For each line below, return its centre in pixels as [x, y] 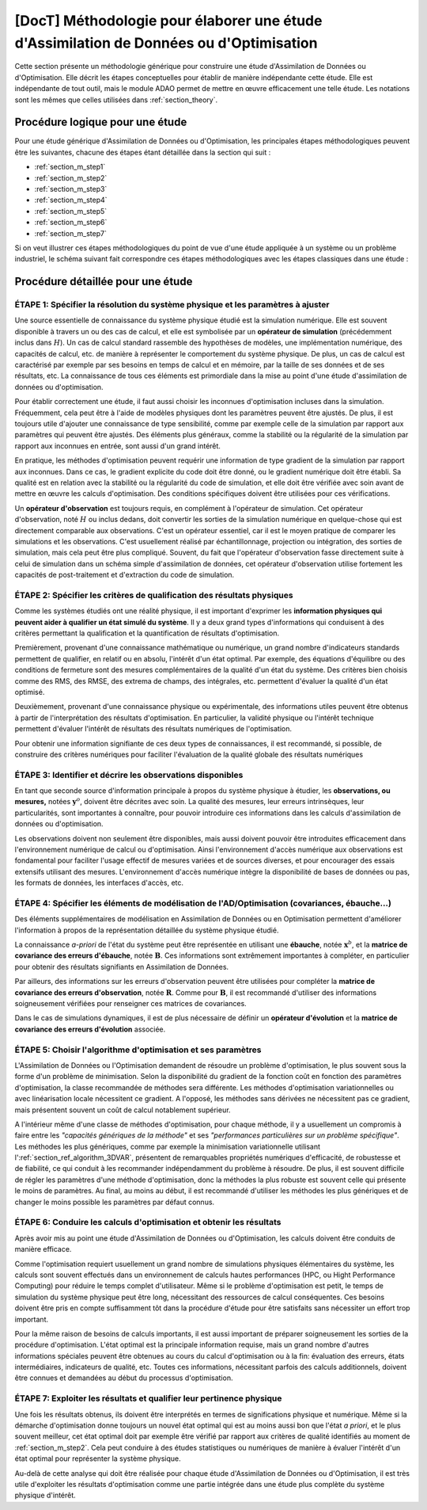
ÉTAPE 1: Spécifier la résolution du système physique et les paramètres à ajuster [172, 305]
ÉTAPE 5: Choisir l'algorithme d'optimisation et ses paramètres [138, 1050]
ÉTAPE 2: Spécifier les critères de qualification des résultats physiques [154, 595]
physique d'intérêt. [45, 1495]
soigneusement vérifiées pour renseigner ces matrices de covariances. [130, 1004]
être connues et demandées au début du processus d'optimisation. [124, 1378]
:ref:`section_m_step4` [71, 200]
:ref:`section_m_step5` [71, 211]
